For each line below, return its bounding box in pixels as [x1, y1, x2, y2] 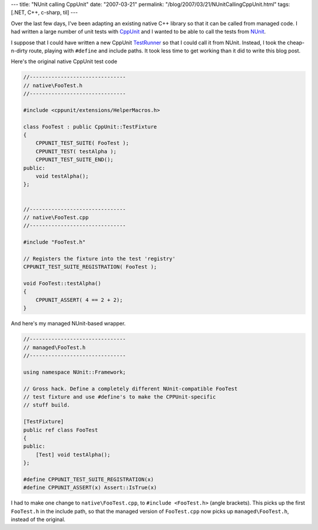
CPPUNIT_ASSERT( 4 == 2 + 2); [35, 297, 123, 303]
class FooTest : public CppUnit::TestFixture [23, 123, 157, 130]
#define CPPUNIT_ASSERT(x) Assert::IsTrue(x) [23, 484, 157, 491]
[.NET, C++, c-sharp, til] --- [11, 9, 78, 16]
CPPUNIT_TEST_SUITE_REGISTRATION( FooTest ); [23, 264, 157, 271]
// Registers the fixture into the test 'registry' [23, 255, 176, 262]
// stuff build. [23, 401, 71, 409]
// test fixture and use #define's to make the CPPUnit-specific [23, 393, 216, 400]
